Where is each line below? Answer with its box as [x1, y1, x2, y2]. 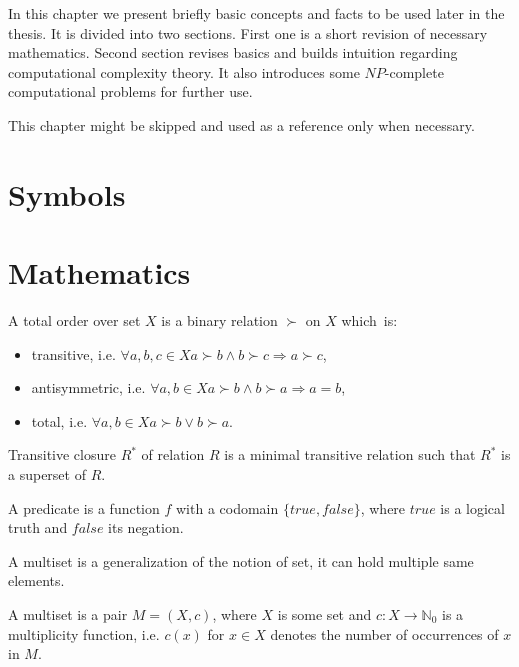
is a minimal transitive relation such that [224, 444, 476, 465]
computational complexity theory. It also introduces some [8, 61, 360, 82]
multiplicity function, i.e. [8, 623, 160, 644]
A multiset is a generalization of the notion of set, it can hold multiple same [8, 550, 474, 571]
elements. [8, 570, 65, 591]
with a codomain [175, 497, 279, 518]
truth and [8, 517, 68, 538]
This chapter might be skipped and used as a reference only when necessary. [8, 114, 475, 135]
